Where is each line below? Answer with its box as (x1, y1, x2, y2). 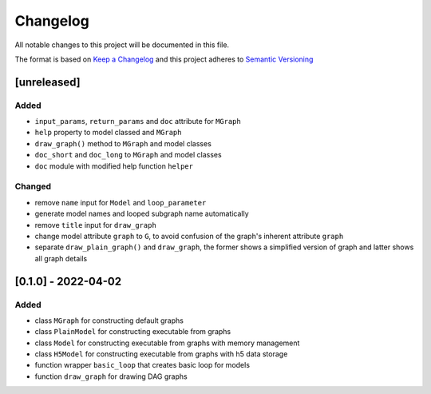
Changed (14, 181, 52, 192)
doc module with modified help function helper (34, 161, 193, 171)
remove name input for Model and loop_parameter (34, 197, 207, 207)
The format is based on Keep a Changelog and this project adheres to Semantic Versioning (14, 54, 314, 64)
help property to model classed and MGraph (34, 128, 182, 137)
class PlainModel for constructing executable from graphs (34, 327, 231, 336)
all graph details (34, 253, 88, 263)
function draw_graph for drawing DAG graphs (34, 372, 188, 381)
